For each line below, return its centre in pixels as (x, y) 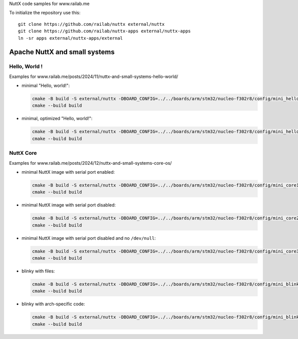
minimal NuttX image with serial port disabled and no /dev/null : (89, 238)
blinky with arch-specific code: (53, 304)
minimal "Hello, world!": (46, 86)
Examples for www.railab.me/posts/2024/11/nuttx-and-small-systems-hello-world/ (94, 76)
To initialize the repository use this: (45, 13)
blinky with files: (38, 271)
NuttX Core (23, 153)
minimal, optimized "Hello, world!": (57, 119)
